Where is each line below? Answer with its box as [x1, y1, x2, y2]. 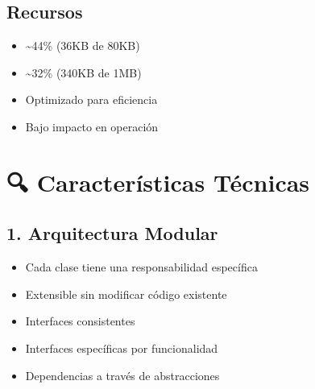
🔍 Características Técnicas [6, 165, 310, 198]
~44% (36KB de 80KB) [25, 37, 140, 54]
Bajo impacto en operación [25, 118, 159, 134]
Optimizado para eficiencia [25, 91, 158, 108]
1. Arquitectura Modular [6, 221, 218, 246]
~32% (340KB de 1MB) [25, 64, 142, 81]
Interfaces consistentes [25, 312, 135, 329]
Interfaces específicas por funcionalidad [25, 339, 218, 356]
